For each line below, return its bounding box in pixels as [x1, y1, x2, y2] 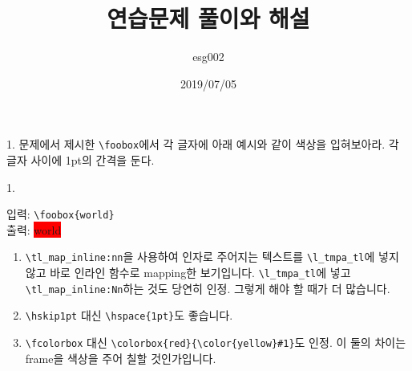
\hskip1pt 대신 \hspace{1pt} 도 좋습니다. [25, 307, 233, 324]
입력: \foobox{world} [6, 206, 115, 222]
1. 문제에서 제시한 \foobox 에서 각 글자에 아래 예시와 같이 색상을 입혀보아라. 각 [6, 136, 399, 153]
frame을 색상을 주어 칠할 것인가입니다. [25, 349, 216, 366]
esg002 [192, 48, 224, 65]
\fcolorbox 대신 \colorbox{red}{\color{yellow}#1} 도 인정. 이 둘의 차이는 [25, 334, 406, 351]
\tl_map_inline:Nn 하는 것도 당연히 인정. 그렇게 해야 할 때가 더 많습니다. [25, 279, 390, 296]
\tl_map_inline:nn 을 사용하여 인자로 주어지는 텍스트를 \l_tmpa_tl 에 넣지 [25, 248, 399, 265]
